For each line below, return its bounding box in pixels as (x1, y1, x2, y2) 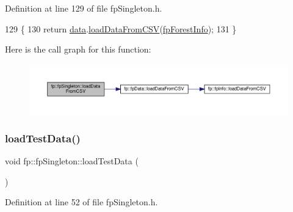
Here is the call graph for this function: (5, 43, 151, 56)
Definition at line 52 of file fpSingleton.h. (5, 196, 158, 208)
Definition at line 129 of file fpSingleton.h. (5, 2, 162, 14)
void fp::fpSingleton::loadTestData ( (5, 154, 139, 167)
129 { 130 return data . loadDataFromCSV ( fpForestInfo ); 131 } (5, 22, 237, 35)
